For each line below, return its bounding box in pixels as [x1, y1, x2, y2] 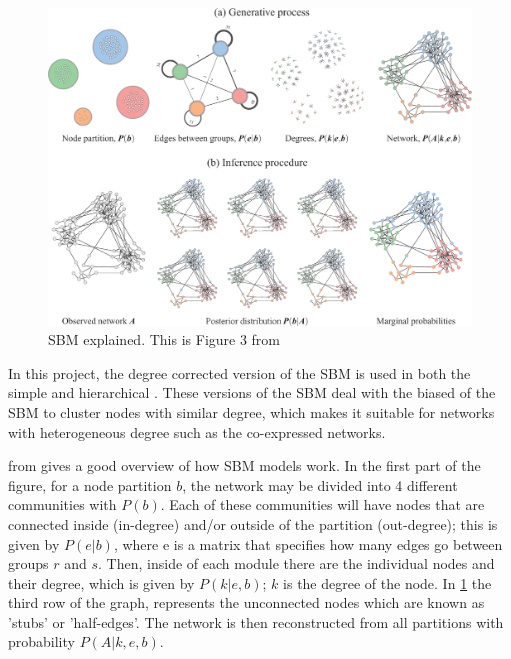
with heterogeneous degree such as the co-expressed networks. [8, 421, 386, 442]
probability [8, 631, 75, 652]
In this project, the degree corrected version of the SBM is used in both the [8, 362, 471, 383]
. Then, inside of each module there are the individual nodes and [98, 553, 495, 574]
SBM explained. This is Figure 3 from [48, 329, 281, 350]
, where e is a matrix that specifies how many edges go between [113, 533, 503, 554]
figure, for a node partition [8, 474, 172, 495]
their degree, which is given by [8, 572, 195, 593]
